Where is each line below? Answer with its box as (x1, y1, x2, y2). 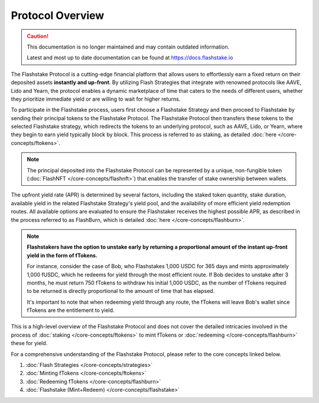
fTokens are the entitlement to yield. (27, 307, 115, 314)
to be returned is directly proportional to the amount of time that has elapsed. (27, 288, 215, 295)
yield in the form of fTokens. (27, 252, 97, 259)
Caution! (27, 33, 49, 40)
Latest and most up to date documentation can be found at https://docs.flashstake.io (27, 54, 233, 62)
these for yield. (11, 340, 48, 347)
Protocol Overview (11, 9, 105, 22)
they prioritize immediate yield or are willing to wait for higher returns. (11, 95, 181, 102)
